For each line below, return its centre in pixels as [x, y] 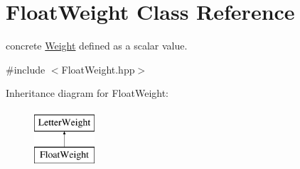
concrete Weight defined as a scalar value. [97, 46]
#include [26, 69]
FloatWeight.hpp [98, 69]
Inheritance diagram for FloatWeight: [87, 93]
